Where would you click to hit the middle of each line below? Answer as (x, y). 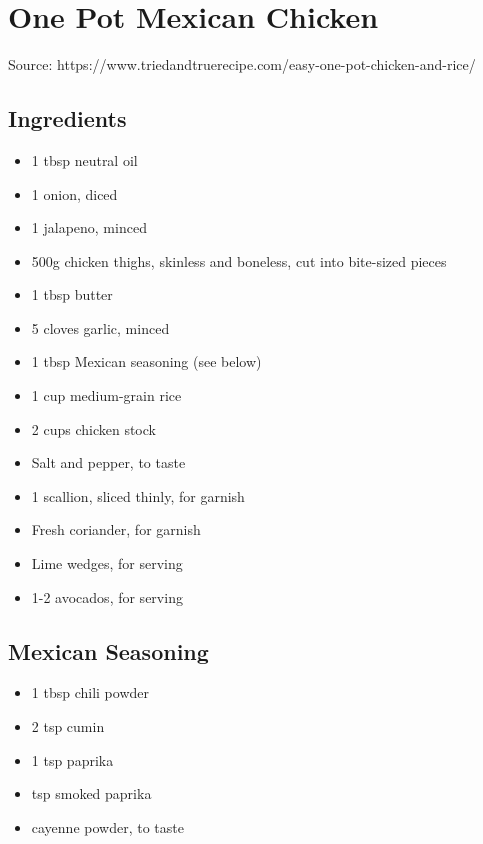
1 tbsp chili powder (90, 692)
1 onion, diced (74, 193)
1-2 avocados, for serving (107, 596)
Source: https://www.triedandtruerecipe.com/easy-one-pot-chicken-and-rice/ (242, 64)
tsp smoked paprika (91, 793)
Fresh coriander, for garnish (116, 529)
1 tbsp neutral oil (84, 159)
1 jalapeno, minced (89, 227)
